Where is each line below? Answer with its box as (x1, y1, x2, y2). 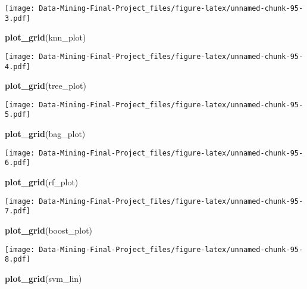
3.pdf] (5, 14, 30, 23)
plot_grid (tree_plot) (5, 79, 86, 92)
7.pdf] (5, 207, 30, 216)
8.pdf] (5, 255, 30, 264)
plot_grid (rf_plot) (5, 176, 79, 188)
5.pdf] (5, 110, 30, 119)
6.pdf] (5, 159, 30, 167)
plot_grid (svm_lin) (5, 272, 82, 284)
